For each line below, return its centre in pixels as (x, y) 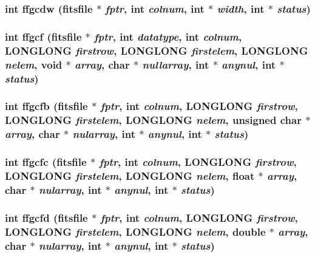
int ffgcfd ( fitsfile (46, 217)
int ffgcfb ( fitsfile (46, 106)
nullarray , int (176, 64)
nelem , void (34, 64)
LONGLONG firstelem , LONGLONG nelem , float (130, 175)
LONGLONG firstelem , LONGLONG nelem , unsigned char (153, 120)
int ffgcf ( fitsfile (43, 36)
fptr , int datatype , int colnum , (168, 36)
